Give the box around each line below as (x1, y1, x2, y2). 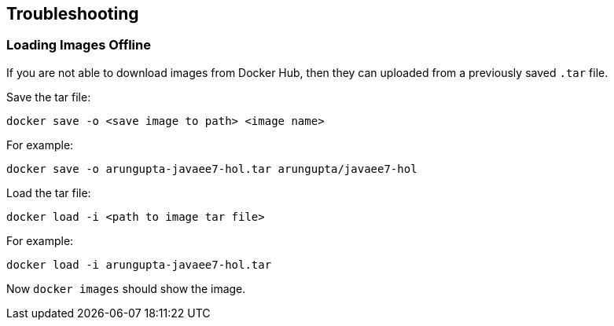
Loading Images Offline (6, 37, 151, 53)
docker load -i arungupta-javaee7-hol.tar (6, 258, 272, 271)
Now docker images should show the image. (6, 281, 246, 295)
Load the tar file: (6, 185, 91, 200)
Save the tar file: (6, 90, 91, 104)
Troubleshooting (6, 4, 139, 24)
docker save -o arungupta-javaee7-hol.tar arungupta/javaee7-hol (6, 162, 417, 175)
